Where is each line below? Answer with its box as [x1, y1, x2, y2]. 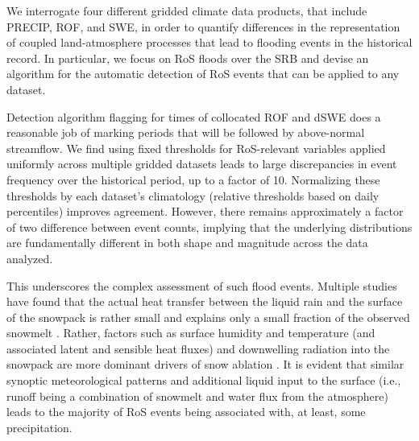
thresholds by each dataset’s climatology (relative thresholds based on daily [6, 187, 380, 204]
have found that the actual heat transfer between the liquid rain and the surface [6, 293, 403, 310]
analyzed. [6, 249, 53, 266]
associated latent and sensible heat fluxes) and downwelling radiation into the [6, 340, 390, 357]
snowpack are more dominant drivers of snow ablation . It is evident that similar [6, 356, 404, 373]
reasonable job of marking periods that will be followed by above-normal [6, 124, 365, 141]
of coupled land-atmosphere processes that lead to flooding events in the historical [6, 34, 413, 51]
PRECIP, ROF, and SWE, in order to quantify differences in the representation [6, 18, 400, 35]
